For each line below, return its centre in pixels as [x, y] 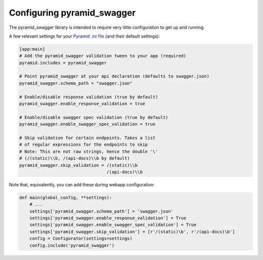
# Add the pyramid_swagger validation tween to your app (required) [103, 56]
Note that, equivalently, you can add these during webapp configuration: [82, 184]
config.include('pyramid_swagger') [72, 245]
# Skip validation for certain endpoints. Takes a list [87, 138]
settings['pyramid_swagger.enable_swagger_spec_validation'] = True [113, 225]
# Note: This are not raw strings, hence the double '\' [89, 151]
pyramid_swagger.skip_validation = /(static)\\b [78, 165]
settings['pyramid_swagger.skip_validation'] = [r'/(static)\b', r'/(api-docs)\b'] [132, 231]
